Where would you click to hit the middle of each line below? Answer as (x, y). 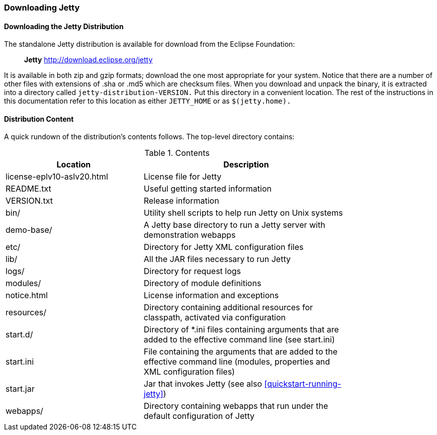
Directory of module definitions (202, 283)
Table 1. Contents (177, 153)
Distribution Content (39, 119)
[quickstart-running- (303, 384)
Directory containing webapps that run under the (236, 406)
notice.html (27, 295)
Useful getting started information (208, 189)
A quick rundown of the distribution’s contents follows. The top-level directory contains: (149, 137)
